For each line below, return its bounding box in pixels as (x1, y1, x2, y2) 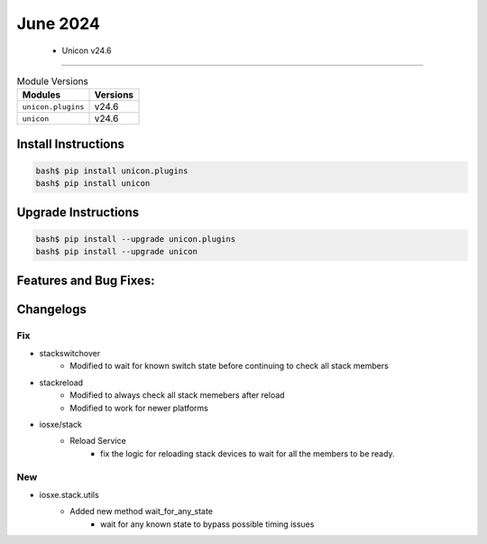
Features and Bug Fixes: (16, 272, 155, 288)
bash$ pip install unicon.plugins (35, 165, 188, 176)
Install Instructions (16, 136, 125, 152)
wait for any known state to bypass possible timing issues (100, 519, 315, 530)
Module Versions (16, 75, 89, 88)
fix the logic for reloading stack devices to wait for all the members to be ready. (100, 447, 396, 459)
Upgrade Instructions (16, 204, 140, 220)
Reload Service (69, 436, 126, 447)
